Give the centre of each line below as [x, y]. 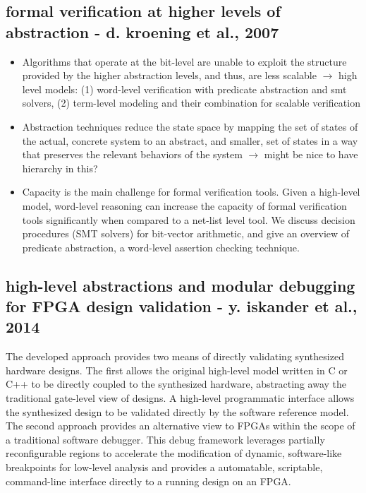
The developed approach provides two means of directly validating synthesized [175, 356]
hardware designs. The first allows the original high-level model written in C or [177, 370]
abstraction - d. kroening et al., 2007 [142, 31]
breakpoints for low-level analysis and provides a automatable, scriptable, [164, 467]
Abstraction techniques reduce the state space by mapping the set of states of [190, 126]
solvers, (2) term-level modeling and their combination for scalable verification [191, 103]
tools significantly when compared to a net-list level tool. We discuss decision [189, 219]
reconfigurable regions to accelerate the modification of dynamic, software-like [174, 453]
